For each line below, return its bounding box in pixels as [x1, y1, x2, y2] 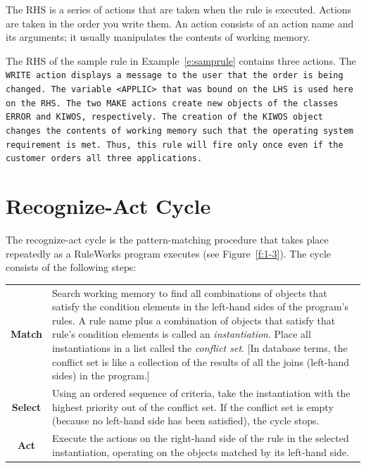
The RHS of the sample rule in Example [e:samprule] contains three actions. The [6, 53, 356, 68]
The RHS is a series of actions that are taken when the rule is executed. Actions [6, 2, 352, 16]
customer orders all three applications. [6, 153, 203, 164]
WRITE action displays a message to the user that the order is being [6, 70, 343, 81]
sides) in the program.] [52, 368, 150, 383]
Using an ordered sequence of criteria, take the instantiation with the [52, 386, 351, 400]
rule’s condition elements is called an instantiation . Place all [52, 327, 311, 341]
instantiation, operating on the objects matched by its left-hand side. [52, 444, 349, 459]
